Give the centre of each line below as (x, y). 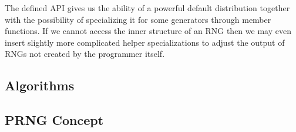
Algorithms (40, 85)
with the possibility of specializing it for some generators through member (138, 19)
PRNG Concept (54, 120)
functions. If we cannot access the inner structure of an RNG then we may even (148, 31)
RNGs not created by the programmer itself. (85, 54)
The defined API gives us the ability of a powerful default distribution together (147, 8)
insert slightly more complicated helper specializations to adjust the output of (145, 42)
